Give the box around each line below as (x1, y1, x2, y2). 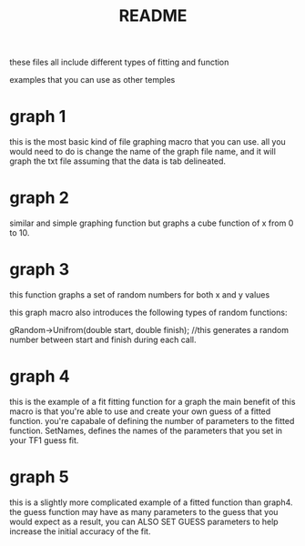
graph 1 (9, 106, 66, 127)
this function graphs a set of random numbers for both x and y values (9, 289, 270, 300)
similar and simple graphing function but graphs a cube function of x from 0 (9, 217, 294, 228)
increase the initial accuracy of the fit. (9, 525, 151, 537)
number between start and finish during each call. (9, 334, 198, 345)
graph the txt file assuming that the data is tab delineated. (9, 156, 226, 167)
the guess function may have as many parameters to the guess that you (9, 506, 279, 517)
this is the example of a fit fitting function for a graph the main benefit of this (9, 396, 296, 407)
